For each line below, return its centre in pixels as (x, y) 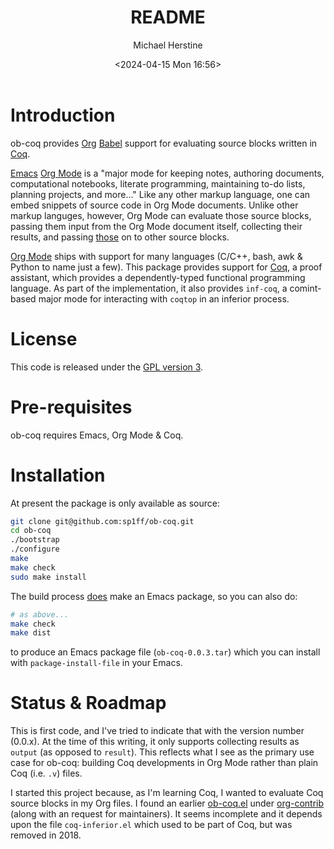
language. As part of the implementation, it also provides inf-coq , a (149, 288)
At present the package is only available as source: (115, 503)
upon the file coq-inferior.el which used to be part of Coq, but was (151, 825)
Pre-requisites (71, 407)
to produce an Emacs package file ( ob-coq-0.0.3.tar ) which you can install (165, 652)
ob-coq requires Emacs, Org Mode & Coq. (97, 435)
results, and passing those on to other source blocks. (120, 237)
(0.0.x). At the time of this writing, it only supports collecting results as (155, 742)
